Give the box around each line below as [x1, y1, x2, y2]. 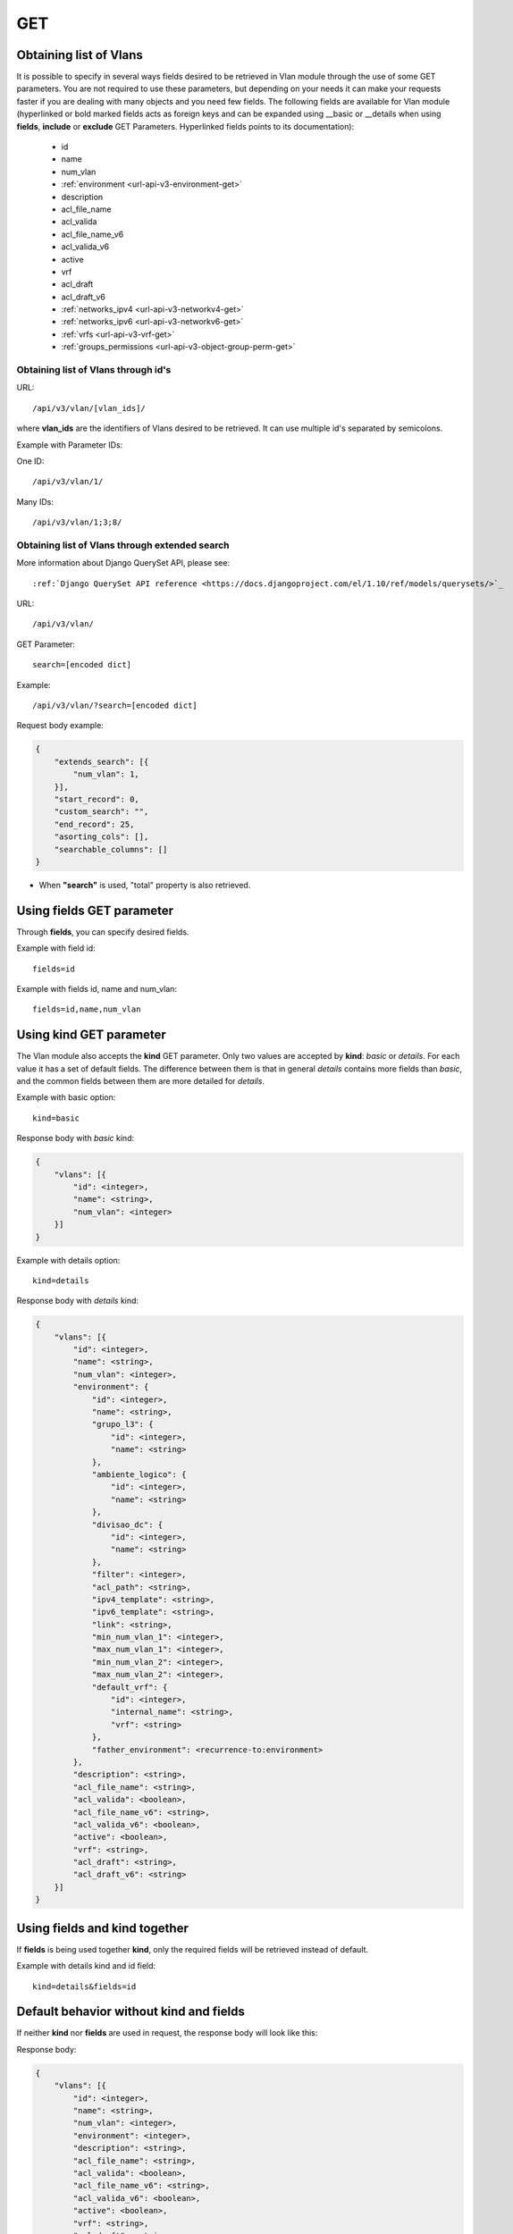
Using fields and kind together [16, 1920, 189, 1936]
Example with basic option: [16, 1092, 116, 1103]
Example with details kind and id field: [16, 1961, 156, 1971]
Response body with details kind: [16, 1296, 139, 1306]
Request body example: [16, 720, 105, 731]
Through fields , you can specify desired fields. [16, 926, 189, 937]
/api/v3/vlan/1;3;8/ [32, 517, 122, 527]
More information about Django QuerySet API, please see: [16, 558, 231, 568]
